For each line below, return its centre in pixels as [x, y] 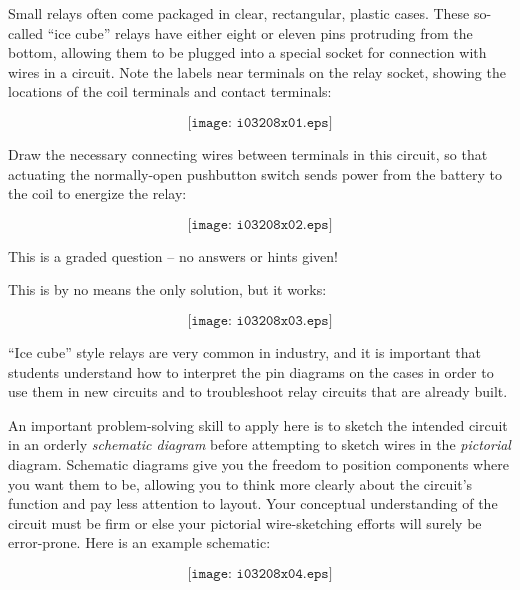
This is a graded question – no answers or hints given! [173, 255]
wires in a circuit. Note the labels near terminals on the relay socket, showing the [257, 71]
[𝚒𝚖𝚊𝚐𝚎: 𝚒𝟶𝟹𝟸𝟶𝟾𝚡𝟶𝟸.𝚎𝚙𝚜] [260, 224]
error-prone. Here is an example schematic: [139, 542]
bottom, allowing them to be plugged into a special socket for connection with [247, 52]
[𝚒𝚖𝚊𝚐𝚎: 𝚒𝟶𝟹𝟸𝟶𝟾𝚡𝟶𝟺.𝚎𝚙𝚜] [260, 573]
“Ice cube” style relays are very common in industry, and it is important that [244, 351]
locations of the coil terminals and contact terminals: [170, 91]
